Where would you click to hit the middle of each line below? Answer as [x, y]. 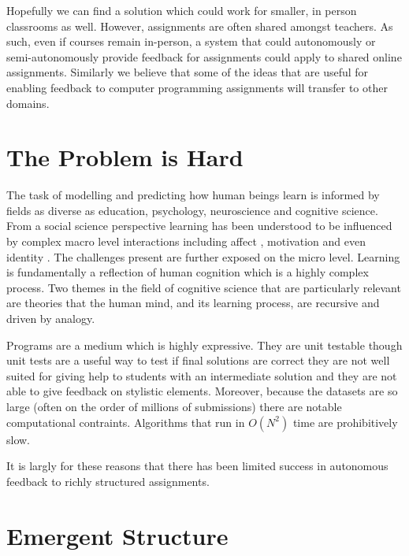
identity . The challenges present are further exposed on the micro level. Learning [203, 256]
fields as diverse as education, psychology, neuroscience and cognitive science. [192, 210]
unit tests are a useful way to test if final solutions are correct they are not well [198, 360]
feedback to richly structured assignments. [108, 481]
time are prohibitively [345, 422]
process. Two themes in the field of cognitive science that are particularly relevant [204, 287]
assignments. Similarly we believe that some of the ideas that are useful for [188, 72]
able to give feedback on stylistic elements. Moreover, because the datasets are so [202, 391]
